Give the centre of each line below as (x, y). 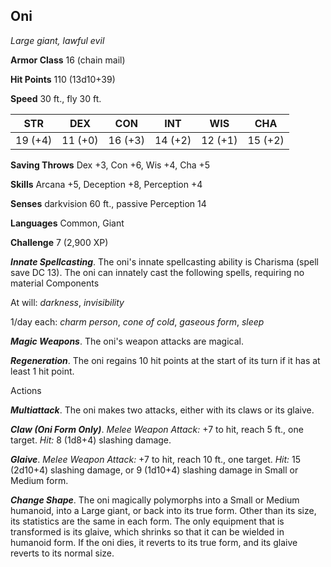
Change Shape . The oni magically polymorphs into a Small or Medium (155, 500)
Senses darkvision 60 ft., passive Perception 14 (108, 203)
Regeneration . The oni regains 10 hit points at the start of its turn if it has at (165, 360)
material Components (55, 283)
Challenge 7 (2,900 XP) (59, 242)
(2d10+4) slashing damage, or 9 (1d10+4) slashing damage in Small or (154, 470)
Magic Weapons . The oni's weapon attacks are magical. (127, 341)
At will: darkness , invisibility (67, 302)
